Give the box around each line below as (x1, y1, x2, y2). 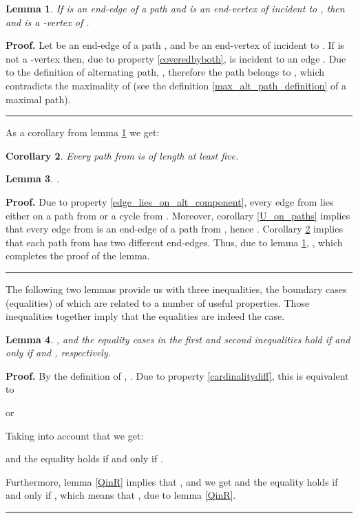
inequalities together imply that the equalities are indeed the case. (6, 309, 285, 323)
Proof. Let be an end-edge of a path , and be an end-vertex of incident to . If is (6, 38, 344, 52)
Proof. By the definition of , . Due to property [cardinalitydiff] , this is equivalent (6, 368, 349, 382)
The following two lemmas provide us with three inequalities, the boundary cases (6, 281, 347, 296)
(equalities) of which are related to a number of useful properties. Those (6, 295, 310, 310)
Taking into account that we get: (6, 428, 144, 442)
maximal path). (6, 91, 71, 106)
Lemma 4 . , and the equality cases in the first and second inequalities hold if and (6, 332, 350, 346)
